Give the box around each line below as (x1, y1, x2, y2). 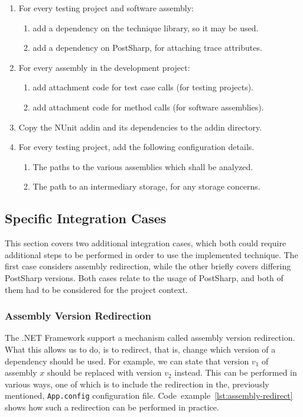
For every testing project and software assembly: (18, 2, 194, 14)
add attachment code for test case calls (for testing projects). (32, 81, 254, 93)
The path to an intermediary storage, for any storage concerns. (32, 180, 260, 193)
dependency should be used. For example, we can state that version (5, 354, 249, 367)
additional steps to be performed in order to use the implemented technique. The (5, 248, 298, 260)
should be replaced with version (47, 366, 162, 379)
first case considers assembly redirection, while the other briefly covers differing (5, 260, 291, 272)
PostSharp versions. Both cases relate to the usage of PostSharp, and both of (5, 271, 284, 284)
